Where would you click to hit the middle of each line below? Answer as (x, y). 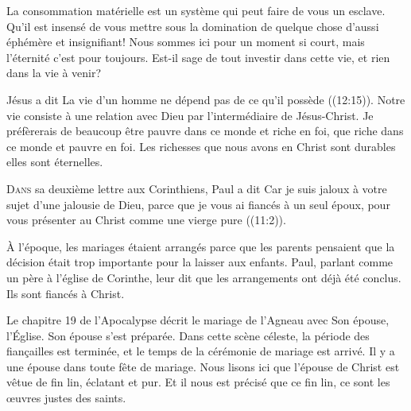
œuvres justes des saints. (66, 398)
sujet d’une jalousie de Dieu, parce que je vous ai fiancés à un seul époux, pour (198, 204)
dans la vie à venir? (54, 73)
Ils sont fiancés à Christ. (66, 293)
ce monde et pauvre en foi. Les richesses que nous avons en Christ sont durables (201, 146)
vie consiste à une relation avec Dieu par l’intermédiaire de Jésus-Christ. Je (190, 115)
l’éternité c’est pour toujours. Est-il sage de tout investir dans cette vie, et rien (198, 57)
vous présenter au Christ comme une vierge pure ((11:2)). (146, 220)
